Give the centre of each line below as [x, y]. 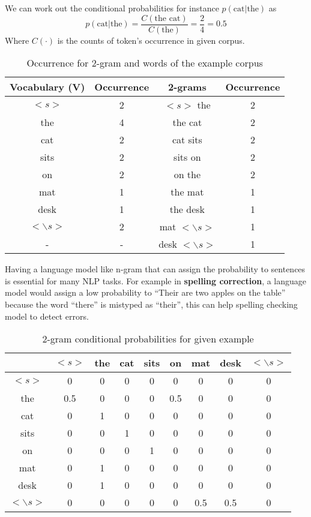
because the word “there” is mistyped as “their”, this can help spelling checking [151, 304]
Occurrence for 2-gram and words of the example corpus [145, 63]
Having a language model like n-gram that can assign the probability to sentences [155, 269]
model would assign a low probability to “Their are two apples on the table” [145, 292]
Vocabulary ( [41, 87]
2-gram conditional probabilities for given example [148, 339]
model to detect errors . [47, 316]
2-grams [187, 87]
